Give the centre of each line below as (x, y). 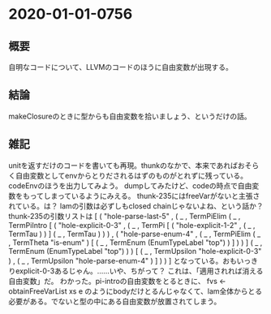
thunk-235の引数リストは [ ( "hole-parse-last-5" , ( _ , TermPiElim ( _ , (125, 216)
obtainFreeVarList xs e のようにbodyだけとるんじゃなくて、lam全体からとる (135, 291)
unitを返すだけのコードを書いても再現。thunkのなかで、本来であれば (123, 165)
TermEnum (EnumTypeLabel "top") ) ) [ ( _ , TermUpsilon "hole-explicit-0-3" (135, 251)
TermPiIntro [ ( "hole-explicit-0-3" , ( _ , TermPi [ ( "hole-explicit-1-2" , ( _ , (132, 225)
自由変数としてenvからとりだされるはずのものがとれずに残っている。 (131, 175)
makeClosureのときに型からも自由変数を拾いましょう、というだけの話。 (130, 116)
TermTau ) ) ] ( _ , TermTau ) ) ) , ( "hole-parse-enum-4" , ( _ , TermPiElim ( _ (135, 234)
